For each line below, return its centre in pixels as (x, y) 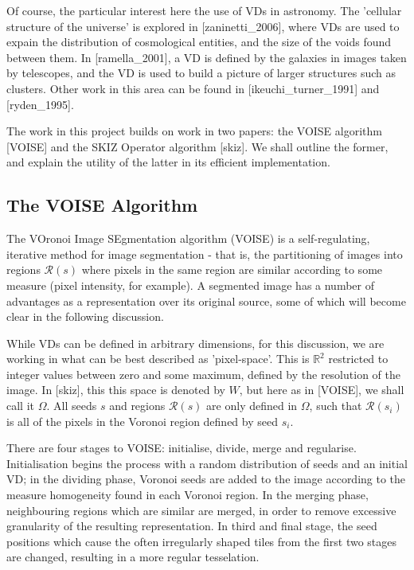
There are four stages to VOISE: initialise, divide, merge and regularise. (182, 448)
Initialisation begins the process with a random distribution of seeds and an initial (207, 463)
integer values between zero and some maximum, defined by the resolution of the (203, 374)
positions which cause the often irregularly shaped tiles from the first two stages (202, 541)
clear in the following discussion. (85, 316)
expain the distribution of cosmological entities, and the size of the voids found (199, 42)
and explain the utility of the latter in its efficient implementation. (168, 162)
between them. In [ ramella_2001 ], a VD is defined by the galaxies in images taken (207, 57)
